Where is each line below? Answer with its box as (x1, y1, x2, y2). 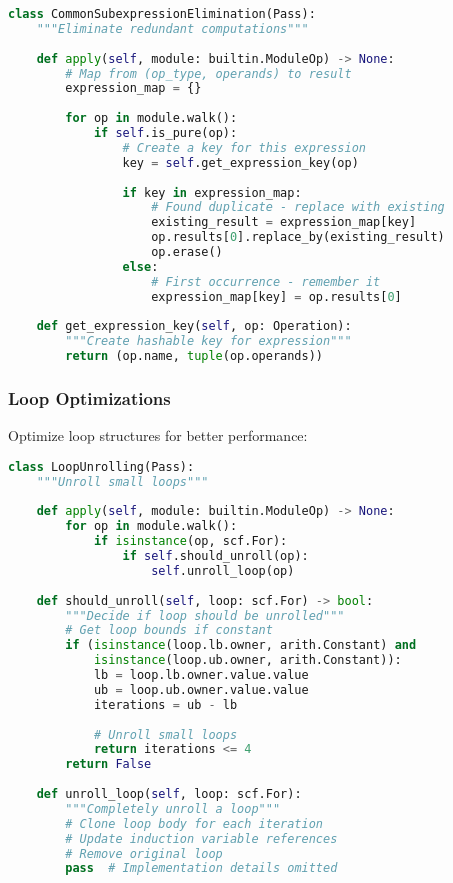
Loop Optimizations (8, 385, 171, 410)
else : (122, 259, 159, 274)
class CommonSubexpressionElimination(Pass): (8, 7, 316, 21)
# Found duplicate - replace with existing (151, 200, 445, 215)
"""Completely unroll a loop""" (65, 801, 281, 816)
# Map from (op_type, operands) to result (65, 66, 352, 81)
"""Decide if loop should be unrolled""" (65, 608, 345, 623)
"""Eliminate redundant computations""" (36, 21, 309, 36)
